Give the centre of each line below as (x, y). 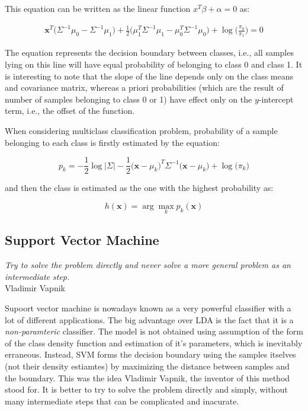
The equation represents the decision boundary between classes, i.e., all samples (149, 52)
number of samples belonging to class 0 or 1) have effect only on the (129, 99)
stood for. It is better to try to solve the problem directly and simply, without (146, 389)
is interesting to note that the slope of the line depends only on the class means (149, 76)
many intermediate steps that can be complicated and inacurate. (122, 401)
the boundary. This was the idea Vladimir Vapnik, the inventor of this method (147, 377)
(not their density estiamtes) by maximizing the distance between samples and (147, 366)
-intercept (276, 99)
